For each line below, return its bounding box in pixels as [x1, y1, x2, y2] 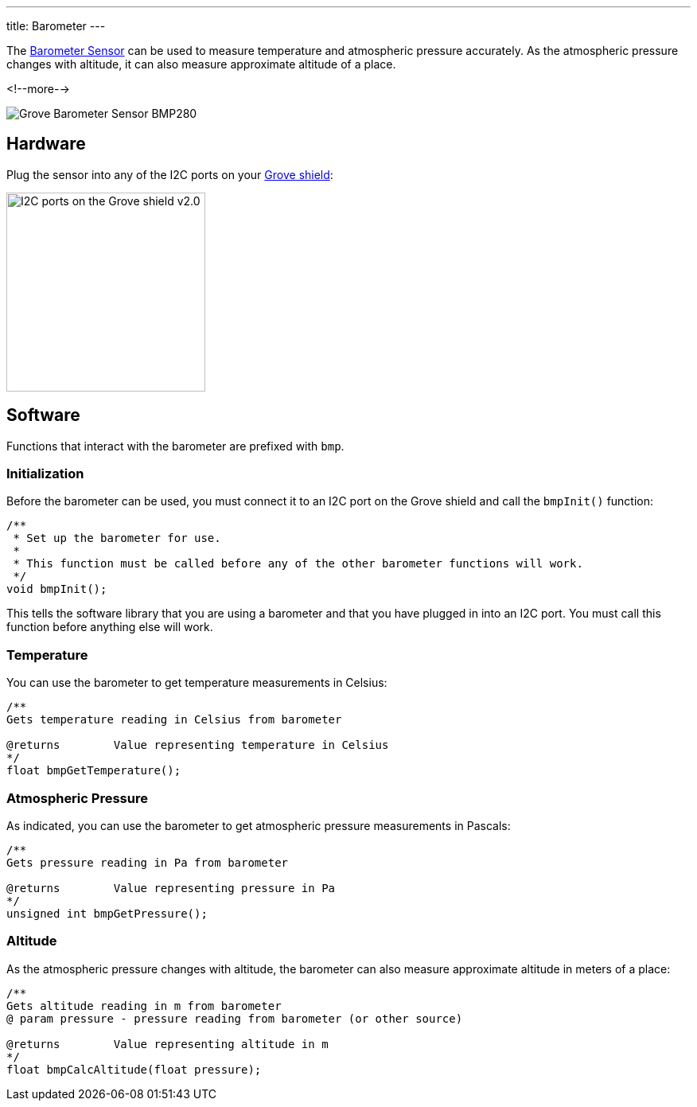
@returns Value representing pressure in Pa [6, 881, 336, 895]
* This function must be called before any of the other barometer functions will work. [13, 557, 583, 571]
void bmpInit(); [6, 583, 107, 596]
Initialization [6, 466, 84, 482]
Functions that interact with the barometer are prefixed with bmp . [6, 439, 345, 453]
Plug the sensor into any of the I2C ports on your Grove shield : [6, 167, 333, 181]
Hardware [6, 134, 86, 154]
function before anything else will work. [6, 620, 213, 634]
